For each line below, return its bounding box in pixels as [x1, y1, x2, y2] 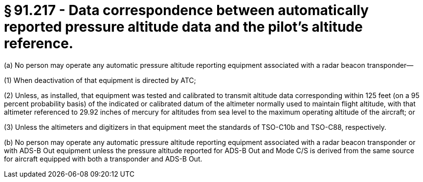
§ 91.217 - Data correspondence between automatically [4, 2, 369, 19]
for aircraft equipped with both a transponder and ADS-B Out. [4, 154, 202, 163]
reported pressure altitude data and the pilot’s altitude [4, 19, 363, 35]
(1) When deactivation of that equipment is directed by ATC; [4, 76, 196, 84]
